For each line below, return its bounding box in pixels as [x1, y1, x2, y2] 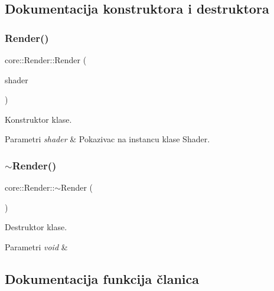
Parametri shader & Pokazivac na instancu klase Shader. [5, 133, 210, 145]
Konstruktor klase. [5, 113, 72, 125]
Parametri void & [5, 240, 68, 253]
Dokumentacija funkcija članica [5, 269, 200, 287]
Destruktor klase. [5, 221, 67, 233]
